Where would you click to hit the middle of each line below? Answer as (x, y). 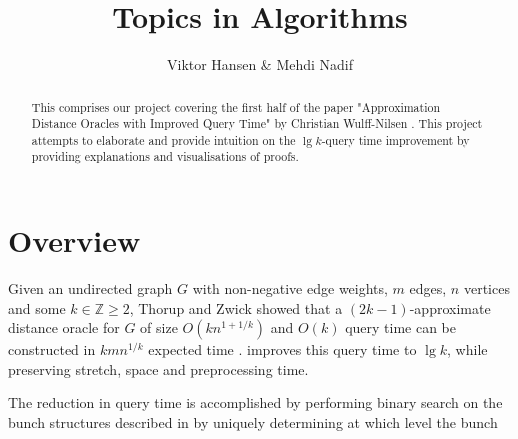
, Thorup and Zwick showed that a (236, 307)
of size (159, 327)
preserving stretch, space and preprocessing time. (158, 368)
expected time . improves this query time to (282, 349)
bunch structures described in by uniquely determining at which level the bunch (253, 422)
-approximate (450, 307)
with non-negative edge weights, (290, 288)
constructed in (52, 349)
